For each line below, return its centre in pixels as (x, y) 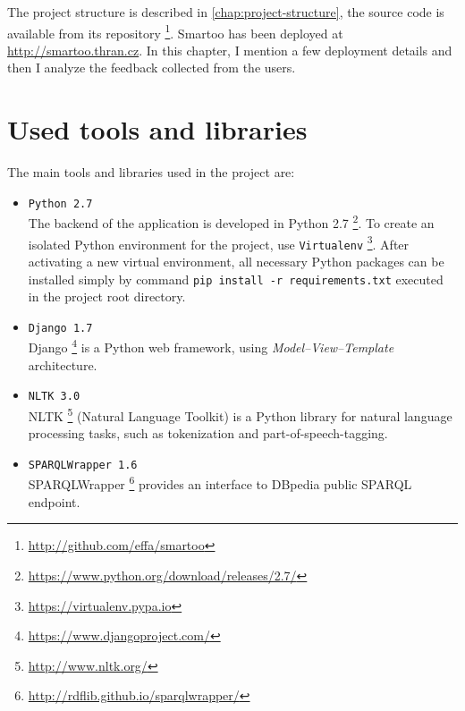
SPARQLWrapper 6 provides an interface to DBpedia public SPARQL (220, 483)
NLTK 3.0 (54, 397)
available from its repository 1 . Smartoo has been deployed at (175, 31)
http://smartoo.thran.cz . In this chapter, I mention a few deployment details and (230, 50)
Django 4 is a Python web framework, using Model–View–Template (211, 346)
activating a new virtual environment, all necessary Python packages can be (236, 261)
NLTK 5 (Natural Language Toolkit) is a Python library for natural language (240, 414)
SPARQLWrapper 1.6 (83, 465)
